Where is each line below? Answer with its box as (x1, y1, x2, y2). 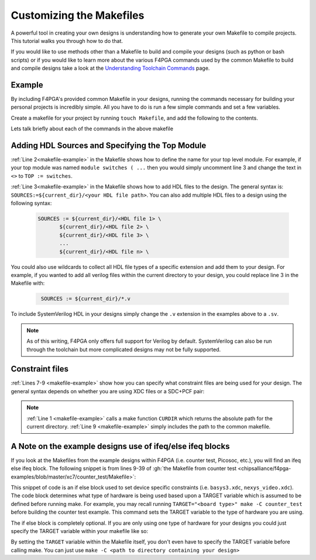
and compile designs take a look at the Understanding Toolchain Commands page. (11, 65, 210, 72)
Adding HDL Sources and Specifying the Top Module (11, 141, 207, 150)
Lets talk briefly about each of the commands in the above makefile (11, 125, 174, 132)
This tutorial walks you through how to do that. (11, 37, 123, 44)
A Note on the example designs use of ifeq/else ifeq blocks (11, 441, 230, 451)
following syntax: (11, 200, 52, 207)
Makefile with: (11, 279, 45, 287)
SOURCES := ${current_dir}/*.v (41, 295, 131, 302)
